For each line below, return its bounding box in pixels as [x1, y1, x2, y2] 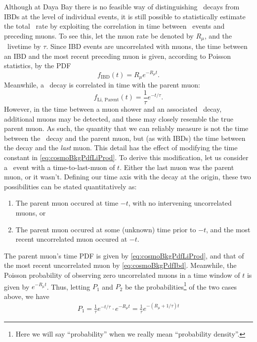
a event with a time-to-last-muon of [4, 162, 115, 172]
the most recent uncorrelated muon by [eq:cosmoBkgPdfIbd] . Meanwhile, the [4, 260, 237, 270]
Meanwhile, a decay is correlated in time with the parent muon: [4, 80, 200, 90]
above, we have [4, 291, 49, 301]
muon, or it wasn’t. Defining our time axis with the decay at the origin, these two [4, 171, 251, 182]
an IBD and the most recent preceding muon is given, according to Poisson [4, 50, 231, 61]
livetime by [7, 41, 41, 51]
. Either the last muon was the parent [120, 162, 234, 172]
